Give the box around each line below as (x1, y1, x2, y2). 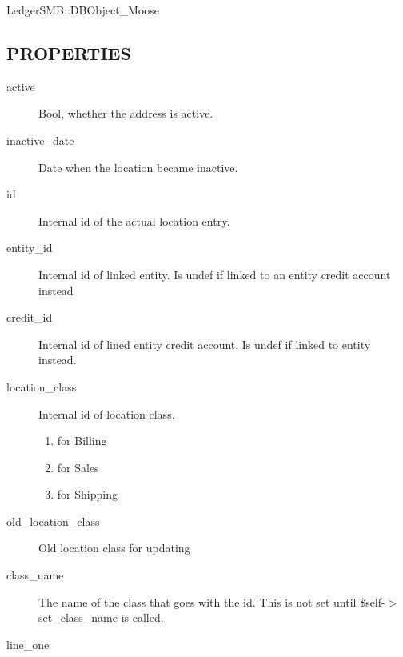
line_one (6, 635, 50, 652)
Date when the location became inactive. (38, 158, 238, 175)
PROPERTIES (6, 40, 131, 65)
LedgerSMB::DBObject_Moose (6, 2, 160, 18)
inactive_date (6, 131, 74, 148)
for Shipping (57, 486, 118, 503)
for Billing (57, 432, 107, 449)
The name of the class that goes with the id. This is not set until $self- (38, 593, 385, 610)
